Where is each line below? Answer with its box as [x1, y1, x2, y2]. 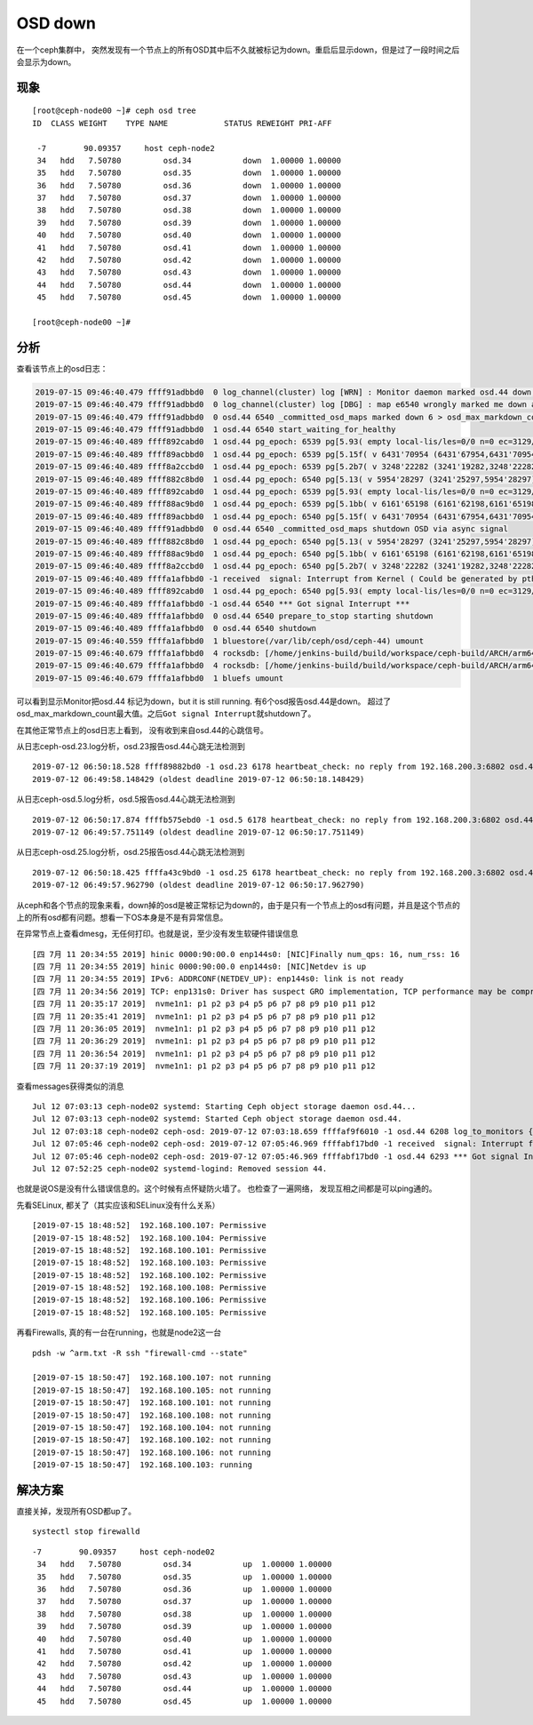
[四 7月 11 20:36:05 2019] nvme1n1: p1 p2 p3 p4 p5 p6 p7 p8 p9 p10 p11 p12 [32, 1024, 377, 1034]
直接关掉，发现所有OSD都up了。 [16, 1506, 137, 1517]
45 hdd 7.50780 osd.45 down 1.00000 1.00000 [36, 292, 342, 302]
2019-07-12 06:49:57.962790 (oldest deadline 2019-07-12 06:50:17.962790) [32, 880, 365, 890]
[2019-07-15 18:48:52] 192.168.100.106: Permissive [32, 1295, 266, 1306]
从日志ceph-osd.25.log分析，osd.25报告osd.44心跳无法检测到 [16, 847, 245, 858]
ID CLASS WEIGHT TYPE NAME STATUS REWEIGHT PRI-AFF [32, 118, 332, 128]
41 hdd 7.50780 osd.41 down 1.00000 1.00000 [36, 243, 342, 252]
